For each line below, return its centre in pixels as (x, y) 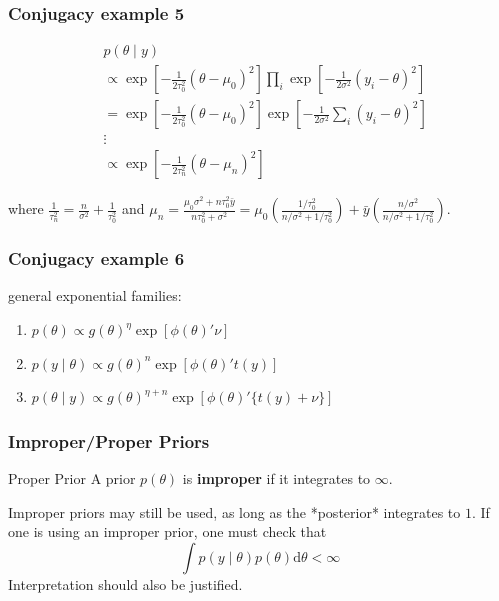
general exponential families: (95, 295)
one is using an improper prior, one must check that (167, 531)
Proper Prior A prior (72, 478)
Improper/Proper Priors (109, 440)
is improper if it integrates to (276, 478)
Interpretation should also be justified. (125, 583)
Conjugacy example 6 (96, 258)
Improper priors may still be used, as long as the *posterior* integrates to (234, 511)
